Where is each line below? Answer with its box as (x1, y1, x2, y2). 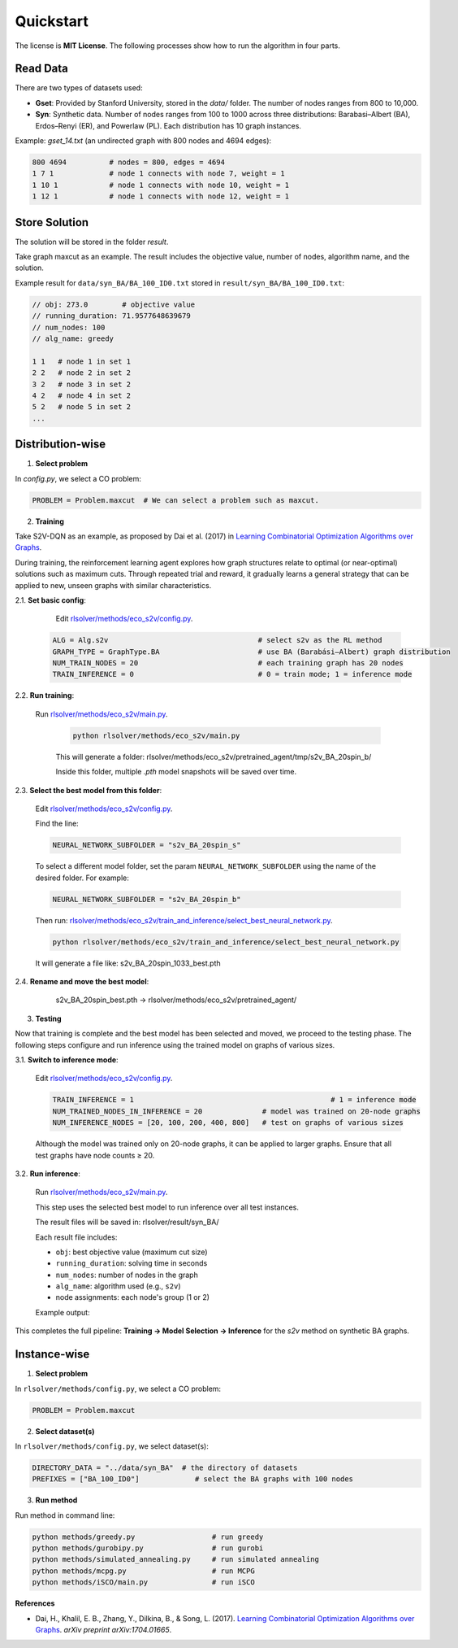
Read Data (15, 62, 68, 76)
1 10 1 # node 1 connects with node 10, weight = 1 (32, 180, 290, 190)
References (15, 1598, 55, 1608)
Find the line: (35, 818, 79, 829)
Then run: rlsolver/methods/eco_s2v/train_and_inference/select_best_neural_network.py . (35, 915, 333, 925)
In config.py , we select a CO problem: (15, 473, 142, 483)
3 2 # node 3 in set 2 (32, 379, 132, 389)
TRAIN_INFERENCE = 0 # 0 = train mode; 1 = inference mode (52, 669, 413, 679)
